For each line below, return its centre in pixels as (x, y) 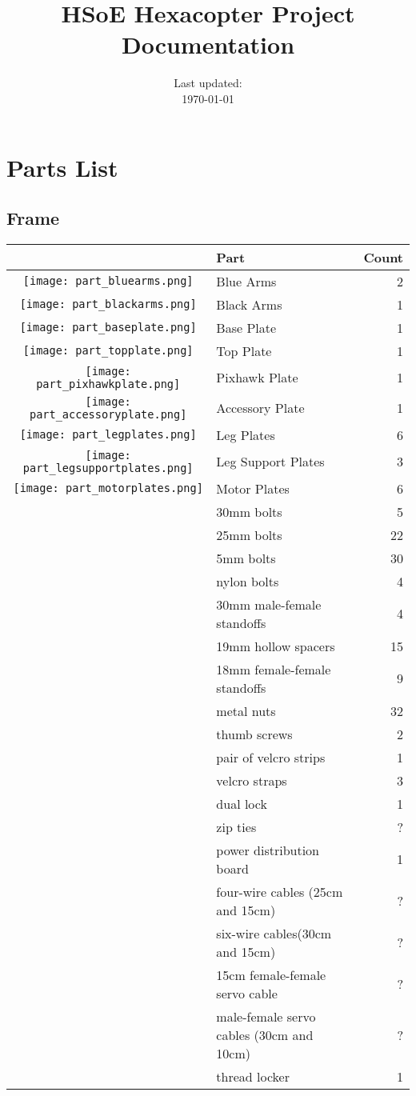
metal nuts (246, 710)
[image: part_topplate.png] (108, 351)
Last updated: (208, 83)
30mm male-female (269, 604)
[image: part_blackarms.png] (108, 304)
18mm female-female (274, 669)
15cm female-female (271, 974)
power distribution (268, 850)
